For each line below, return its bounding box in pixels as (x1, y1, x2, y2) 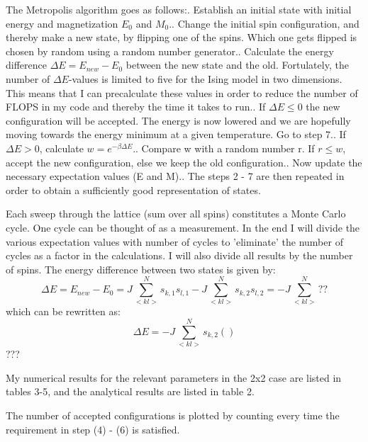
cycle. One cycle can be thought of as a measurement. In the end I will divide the (6, 220, 360, 234)
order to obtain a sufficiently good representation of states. (6, 182, 261, 197)
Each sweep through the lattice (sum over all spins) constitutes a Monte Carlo (6, 206, 346, 221)
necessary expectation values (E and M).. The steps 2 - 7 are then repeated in (6, 169, 345, 183)
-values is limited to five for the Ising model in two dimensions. (68, 71, 342, 86)
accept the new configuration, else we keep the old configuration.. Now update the (6, 154, 362, 169)
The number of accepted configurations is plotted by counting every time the (6, 407, 340, 422)
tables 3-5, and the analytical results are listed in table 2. (6, 384, 255, 399)
